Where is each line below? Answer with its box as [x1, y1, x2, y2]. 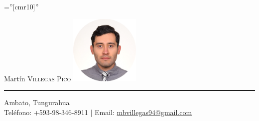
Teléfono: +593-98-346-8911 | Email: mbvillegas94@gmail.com [4, 107, 192, 117]
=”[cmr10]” [4, 1, 39, 11]
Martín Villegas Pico [4, 73, 71, 83]
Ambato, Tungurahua [4, 97, 70, 108]
